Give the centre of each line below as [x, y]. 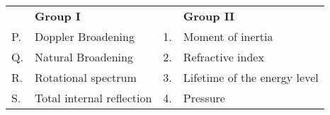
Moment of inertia [228, 36]
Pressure [204, 98]
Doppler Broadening [84, 36]
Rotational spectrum [85, 77]
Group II [209, 16]
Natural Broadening [84, 57]
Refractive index [223, 57]
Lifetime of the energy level [251, 77]
